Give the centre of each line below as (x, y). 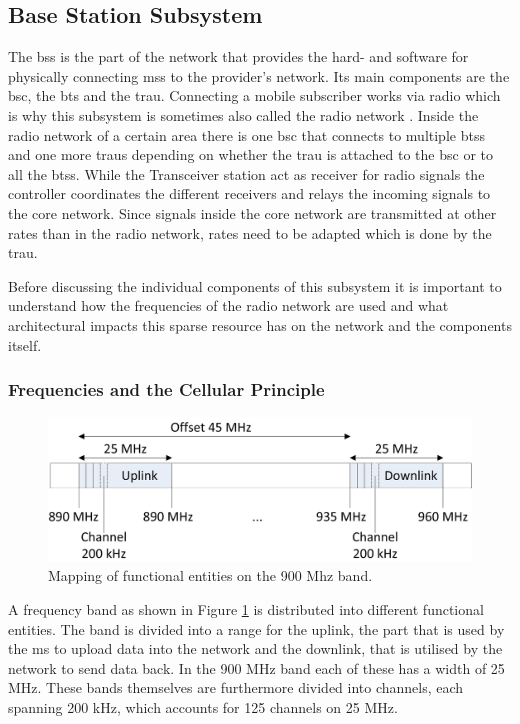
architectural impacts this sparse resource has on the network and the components (260, 324)
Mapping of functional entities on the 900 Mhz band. (210, 575)
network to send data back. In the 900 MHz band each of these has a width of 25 (256, 667)
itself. (25, 344)
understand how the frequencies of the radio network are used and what (228, 305)
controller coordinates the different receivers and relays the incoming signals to (249, 193)
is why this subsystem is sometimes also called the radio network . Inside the (243, 114)
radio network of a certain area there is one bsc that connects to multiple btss (246, 134)
